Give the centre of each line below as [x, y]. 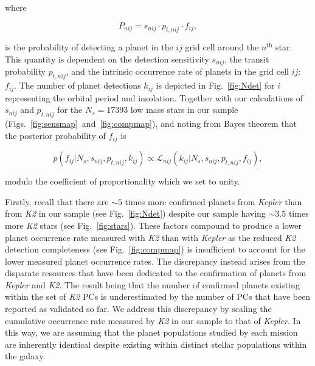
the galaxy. [25, 356]
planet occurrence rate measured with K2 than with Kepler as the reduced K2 [151, 237]
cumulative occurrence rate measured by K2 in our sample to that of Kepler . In [153, 320]
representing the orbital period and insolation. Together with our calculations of [154, 97]
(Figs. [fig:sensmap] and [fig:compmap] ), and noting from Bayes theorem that [151, 124]
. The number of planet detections [78, 85]
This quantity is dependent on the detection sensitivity [107, 59]
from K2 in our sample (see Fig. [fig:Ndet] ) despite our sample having [135, 213]
